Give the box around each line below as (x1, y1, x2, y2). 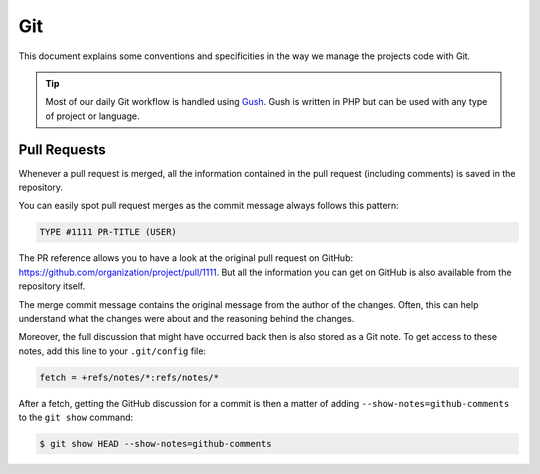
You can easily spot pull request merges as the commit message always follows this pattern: (18, 200, 399, 212)
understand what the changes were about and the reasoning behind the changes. (18, 312, 355, 324)
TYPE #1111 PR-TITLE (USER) (39, 226, 177, 238)
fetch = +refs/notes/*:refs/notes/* (39, 371, 220, 383)
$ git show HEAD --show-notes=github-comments (39, 438, 272, 450)
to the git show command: (18, 411, 134, 424)
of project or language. (45, 110, 140, 122)
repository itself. (18, 280, 86, 292)
